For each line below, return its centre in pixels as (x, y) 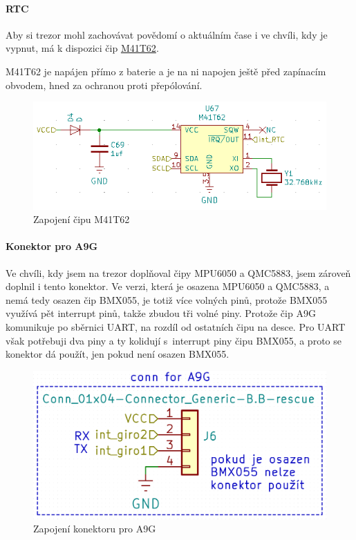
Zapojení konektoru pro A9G (95, 529)
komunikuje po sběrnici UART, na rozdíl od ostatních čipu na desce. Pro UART (176, 326)
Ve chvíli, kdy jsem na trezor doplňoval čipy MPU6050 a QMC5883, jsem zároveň (178, 272)
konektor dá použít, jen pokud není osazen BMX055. (118, 354)
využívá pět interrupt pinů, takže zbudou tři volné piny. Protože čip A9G (161, 313)
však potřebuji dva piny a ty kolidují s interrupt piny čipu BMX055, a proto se (174, 340)
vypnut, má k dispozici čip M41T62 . (82, 48)
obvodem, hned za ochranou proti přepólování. (104, 85)
